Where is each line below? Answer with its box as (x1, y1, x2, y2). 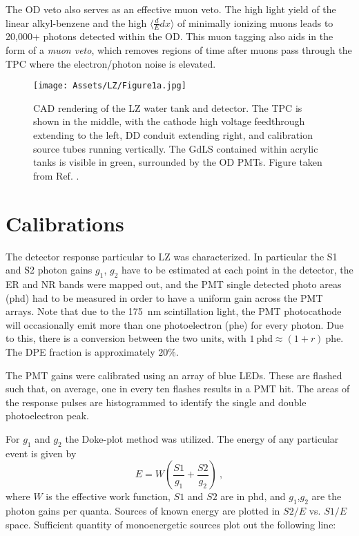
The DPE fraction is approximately (6, 344, 155, 358)
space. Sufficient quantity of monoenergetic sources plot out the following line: (6, 517, 336, 531)
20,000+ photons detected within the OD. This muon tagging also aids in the (6, 29, 333, 44)
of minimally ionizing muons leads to (177, 15, 333, 30)
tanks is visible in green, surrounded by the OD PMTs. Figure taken (33, 155, 322, 169)
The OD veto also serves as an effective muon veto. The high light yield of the (6, 2, 336, 16)
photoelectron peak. (6, 408, 90, 423)
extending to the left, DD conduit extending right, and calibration (33, 128, 313, 142)
